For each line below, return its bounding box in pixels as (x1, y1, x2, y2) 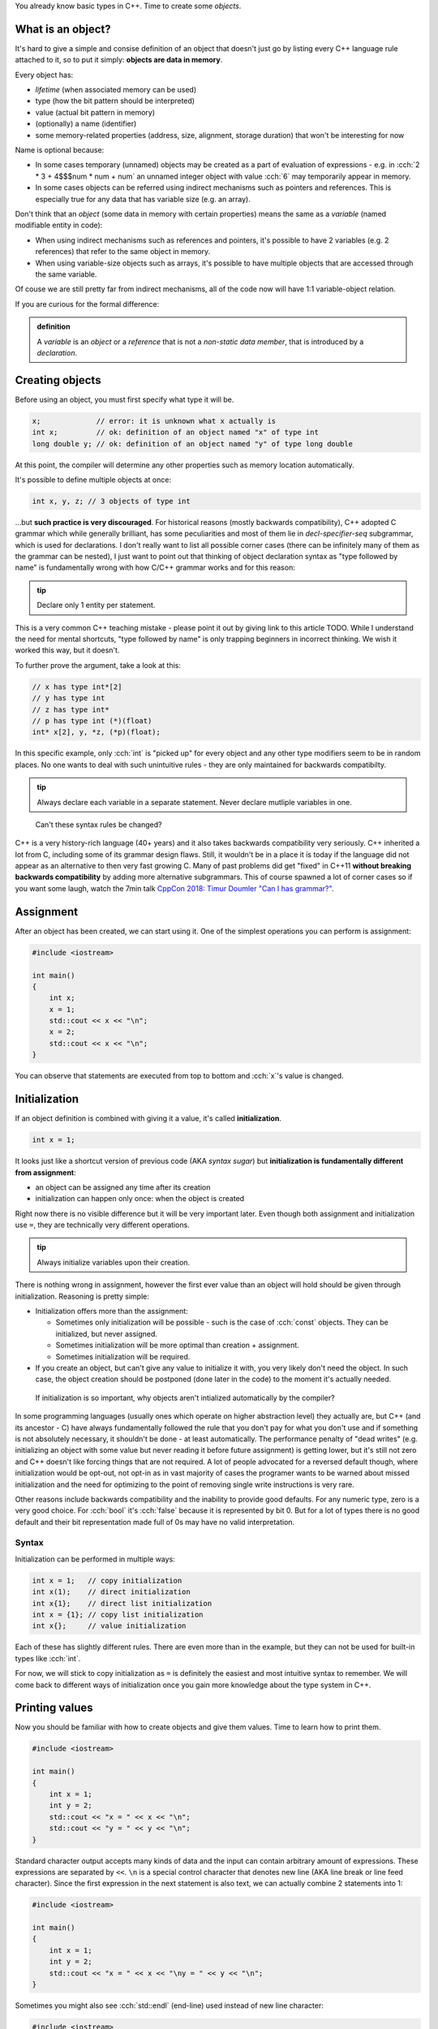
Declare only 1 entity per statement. (36, 601, 156, 610)
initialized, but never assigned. (55, 1329, 158, 1338)
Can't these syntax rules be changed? (35, 820, 162, 829)
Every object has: (15, 70, 74, 80)
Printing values (15, 1701, 93, 1715)
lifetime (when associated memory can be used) (35, 85, 197, 95)
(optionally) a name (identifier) (35, 118, 137, 129)
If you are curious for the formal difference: (15, 299, 160, 308)
